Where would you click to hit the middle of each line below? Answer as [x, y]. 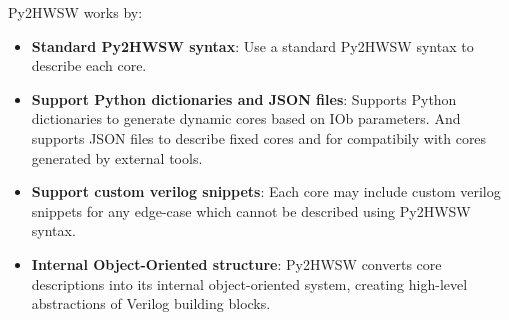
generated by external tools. [117, 157]
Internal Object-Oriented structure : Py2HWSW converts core [236, 263]
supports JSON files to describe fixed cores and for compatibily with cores [259, 137]
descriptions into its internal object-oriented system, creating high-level [249, 283]
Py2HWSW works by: [75, 12]
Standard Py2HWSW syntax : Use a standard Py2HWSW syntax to [252, 45]
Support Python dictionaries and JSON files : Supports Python [244, 98]
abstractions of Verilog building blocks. [151, 303]
